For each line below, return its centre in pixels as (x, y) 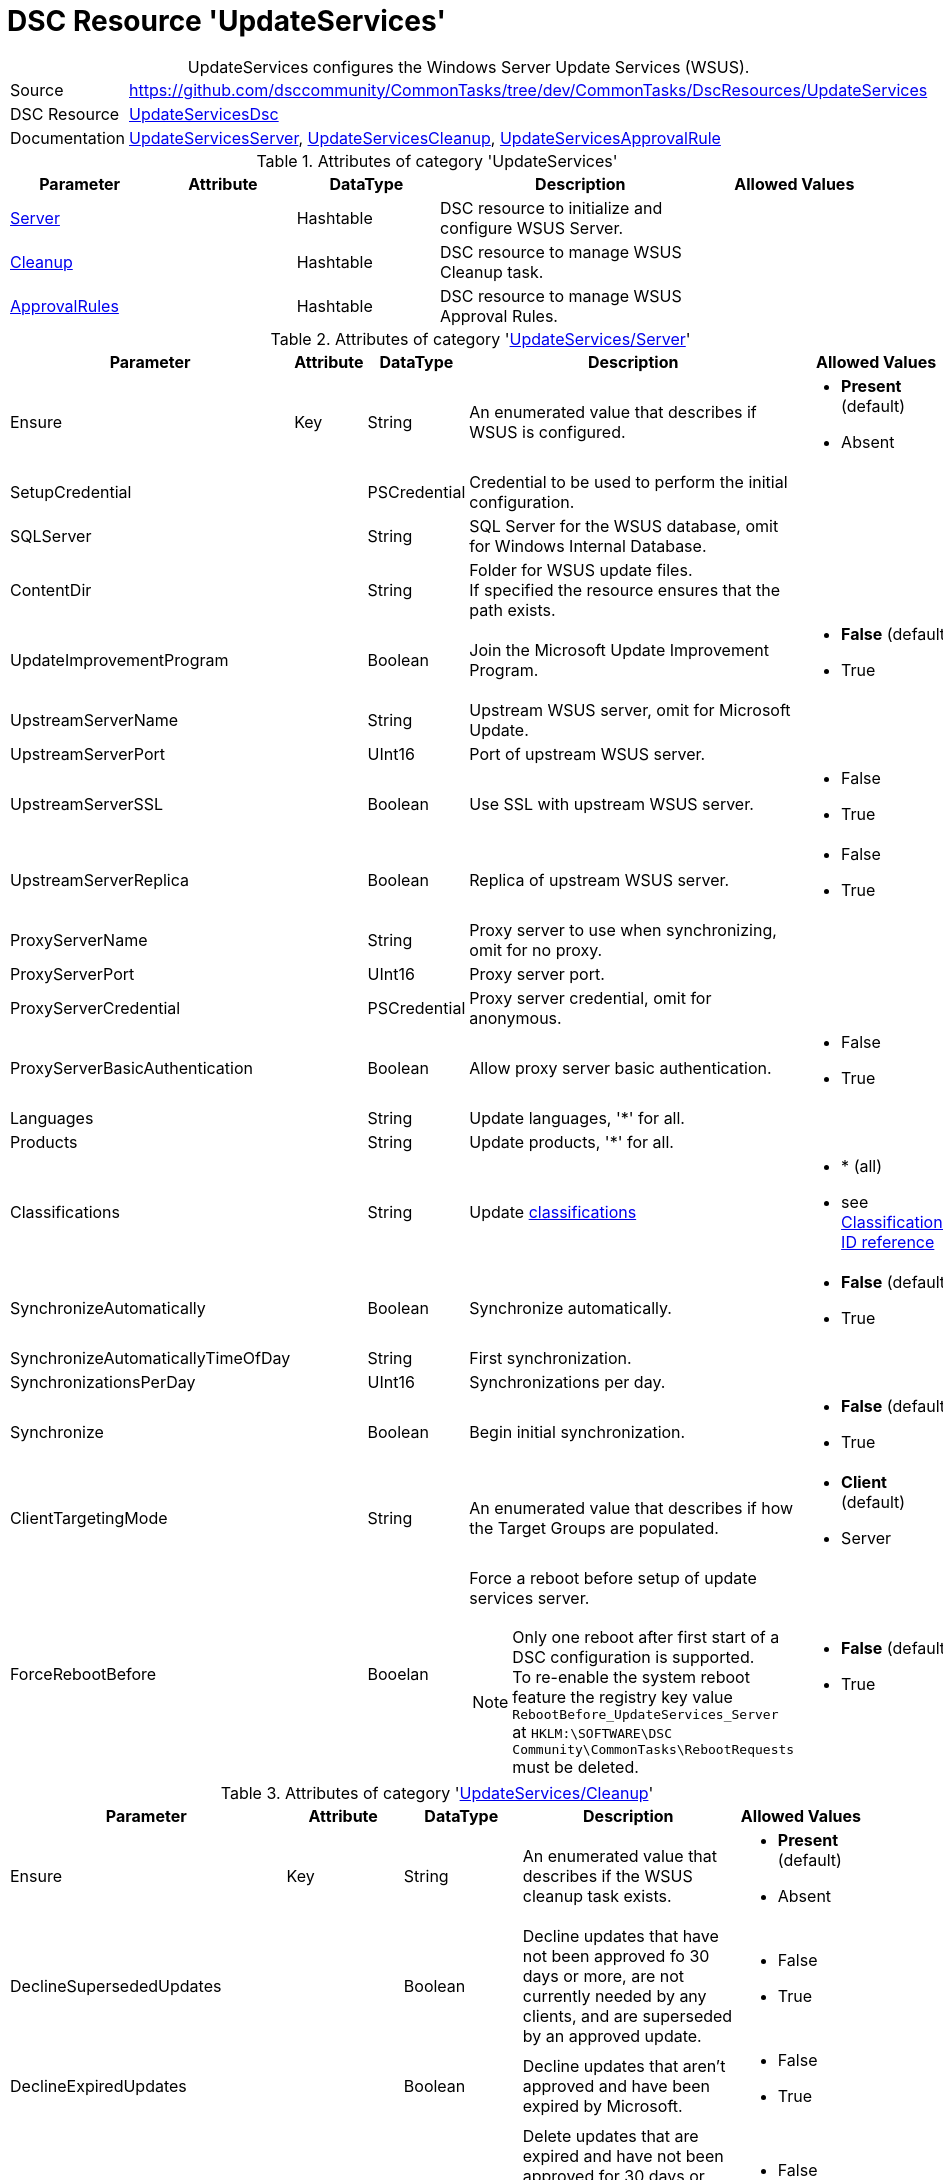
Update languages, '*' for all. (577, 1117)
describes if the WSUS (607, 1875)
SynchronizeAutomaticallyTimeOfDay (150, 1357)
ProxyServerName (79, 939)
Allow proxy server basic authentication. (620, 1067)
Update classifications (553, 1211)
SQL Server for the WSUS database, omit (624, 525)
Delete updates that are (610, 2135)
